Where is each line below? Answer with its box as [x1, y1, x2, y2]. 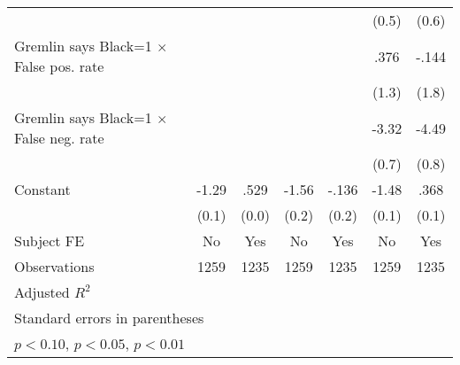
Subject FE [14, 230, 85, 251]
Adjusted [14, 282, 70, 302]
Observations [14, 256, 95, 276]
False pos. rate [14, 56, 104, 76]
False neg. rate [14, 128, 104, 148]
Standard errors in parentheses [14, 307, 204, 328]
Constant [14, 179, 71, 199]
